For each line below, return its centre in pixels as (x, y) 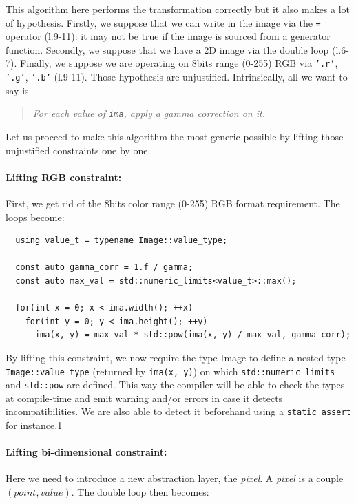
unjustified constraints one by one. (78, 150)
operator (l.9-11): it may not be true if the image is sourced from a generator (168, 36)
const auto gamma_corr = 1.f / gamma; (104, 267)
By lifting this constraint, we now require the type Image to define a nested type (176, 357)
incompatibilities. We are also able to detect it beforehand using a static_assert (178, 411)
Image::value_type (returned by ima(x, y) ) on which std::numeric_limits (170, 371)
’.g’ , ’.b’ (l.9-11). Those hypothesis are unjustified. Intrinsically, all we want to (177, 77)
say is (17, 90)
